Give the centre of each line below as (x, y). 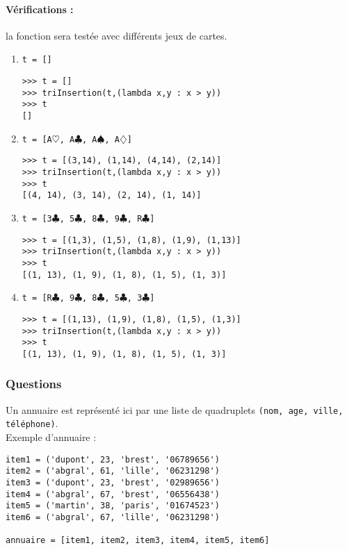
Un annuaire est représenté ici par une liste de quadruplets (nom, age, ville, (175, 409)
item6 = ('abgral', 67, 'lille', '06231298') (113, 517)
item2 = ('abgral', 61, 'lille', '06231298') (113, 471)
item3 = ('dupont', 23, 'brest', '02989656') (113, 482)
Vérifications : (40, 9)
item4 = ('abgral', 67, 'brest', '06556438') (113, 494)
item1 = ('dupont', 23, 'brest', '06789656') (113, 459)
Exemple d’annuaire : (51, 437)
